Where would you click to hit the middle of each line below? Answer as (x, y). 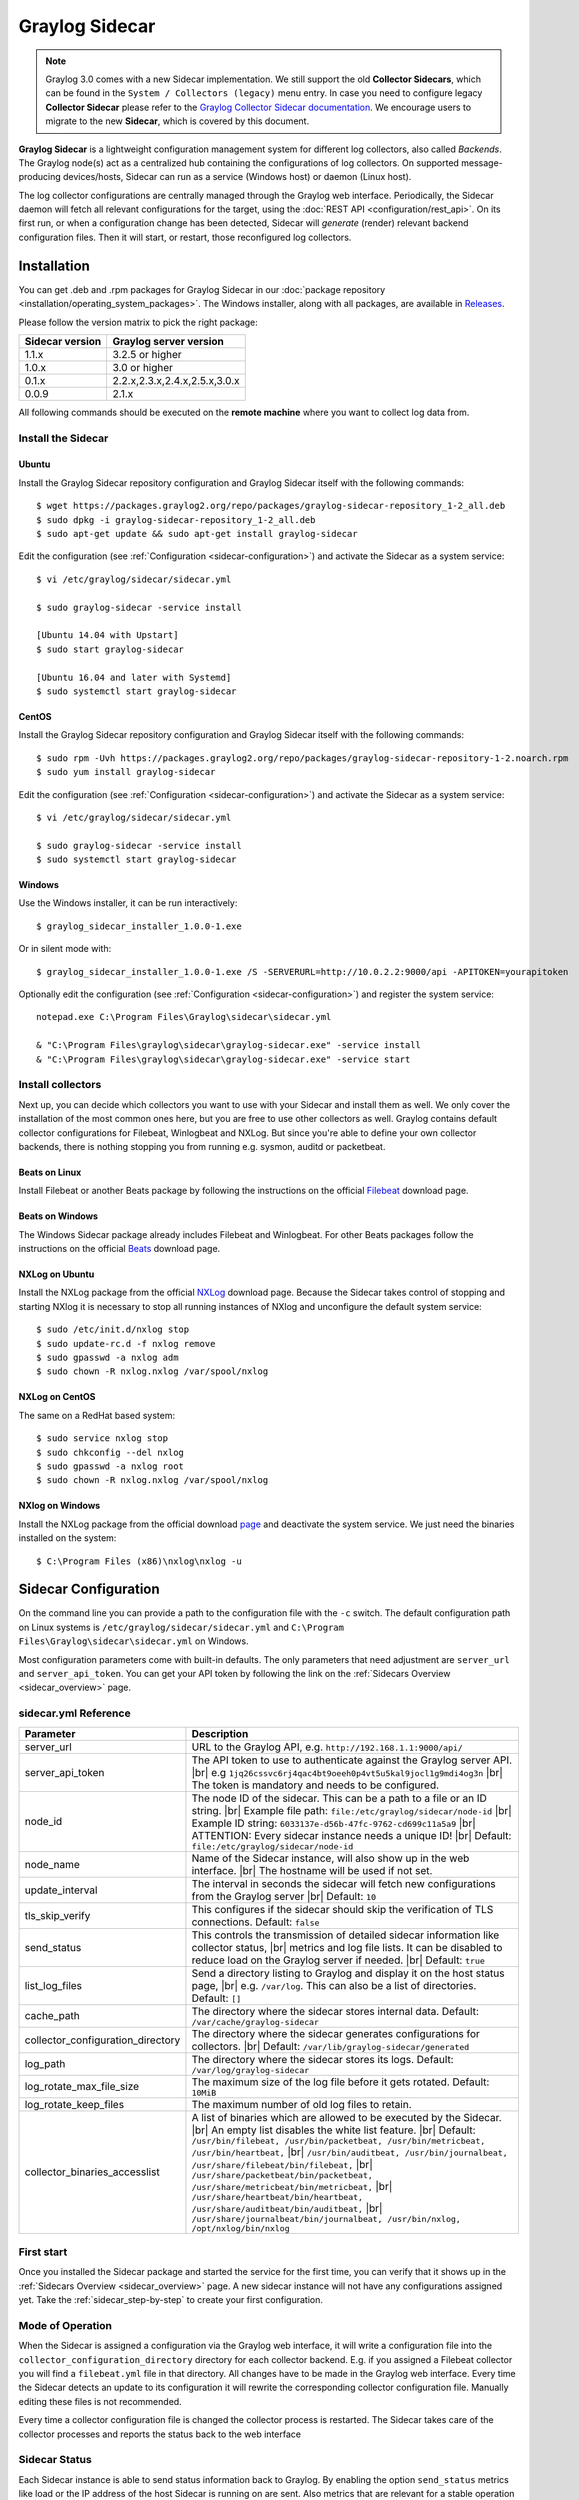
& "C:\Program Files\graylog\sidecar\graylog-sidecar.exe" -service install (229, 1045)
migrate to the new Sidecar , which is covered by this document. (177, 121)
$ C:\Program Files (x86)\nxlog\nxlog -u (139, 1561)
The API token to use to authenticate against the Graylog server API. (352, 1760)
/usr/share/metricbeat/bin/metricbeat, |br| (292, 2186)
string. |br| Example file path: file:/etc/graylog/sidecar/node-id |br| (351, 1810)
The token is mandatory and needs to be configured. (315, 1785)
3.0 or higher (143, 367)
